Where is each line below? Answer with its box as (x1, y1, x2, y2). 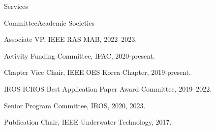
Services (4, 1, 28, 11)
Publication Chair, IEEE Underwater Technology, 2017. (4, 117, 172, 127)
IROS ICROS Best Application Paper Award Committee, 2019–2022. (4, 83, 212, 94)
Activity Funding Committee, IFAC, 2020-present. (4, 50, 155, 61)
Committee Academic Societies (4, 17, 94, 28)
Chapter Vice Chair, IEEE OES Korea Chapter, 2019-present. (4, 67, 191, 77)
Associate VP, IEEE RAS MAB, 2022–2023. (4, 34, 137, 44)
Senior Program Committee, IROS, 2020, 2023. (4, 100, 146, 110)
